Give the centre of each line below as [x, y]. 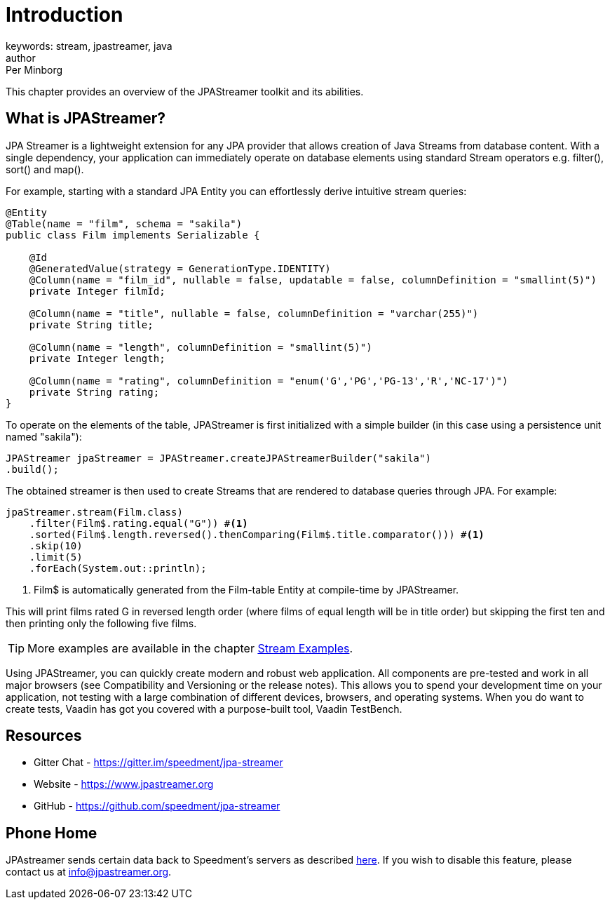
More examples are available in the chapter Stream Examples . [190, 648]
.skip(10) [56, 545]
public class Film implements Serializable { [133, 235]
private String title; [91, 324]
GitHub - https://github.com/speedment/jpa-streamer [157, 806]
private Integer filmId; [97, 291]
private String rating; [94, 392]
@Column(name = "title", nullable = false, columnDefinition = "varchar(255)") [254, 313]
